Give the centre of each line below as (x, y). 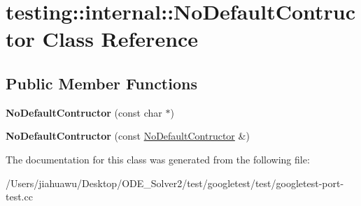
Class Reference (120, 39)
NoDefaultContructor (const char (84, 112)
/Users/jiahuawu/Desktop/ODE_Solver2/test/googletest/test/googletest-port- (175, 183)
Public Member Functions (101, 83)
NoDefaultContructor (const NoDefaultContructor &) (128, 136)
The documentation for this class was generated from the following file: (158, 159)
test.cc (19, 197)
